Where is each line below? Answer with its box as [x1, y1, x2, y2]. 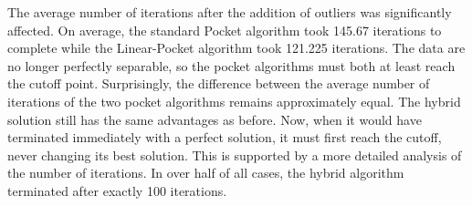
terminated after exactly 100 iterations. [7, 180, 227, 200]
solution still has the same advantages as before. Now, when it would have [7, 109, 422, 129]
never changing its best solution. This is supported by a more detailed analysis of [7, 145, 462, 164]
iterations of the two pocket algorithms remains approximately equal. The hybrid [7, 91, 461, 110]
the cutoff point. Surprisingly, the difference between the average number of [7, 74, 430, 93]
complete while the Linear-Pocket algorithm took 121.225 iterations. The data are [7, 38, 466, 57]
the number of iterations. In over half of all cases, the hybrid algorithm [7, 163, 404, 182]
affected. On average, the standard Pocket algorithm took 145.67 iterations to [7, 20, 442, 39]
